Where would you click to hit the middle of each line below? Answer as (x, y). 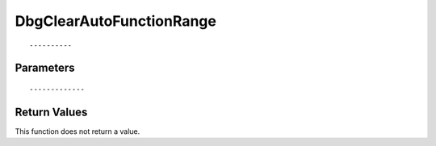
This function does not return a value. (78, 131)
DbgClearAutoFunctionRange (116, 21)
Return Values (51, 112)
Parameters (45, 68)
